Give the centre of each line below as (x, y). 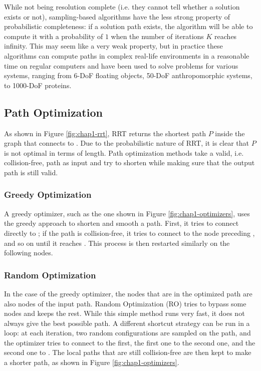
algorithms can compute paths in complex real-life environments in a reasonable (127, 55)
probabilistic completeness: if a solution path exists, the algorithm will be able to (128, 26)
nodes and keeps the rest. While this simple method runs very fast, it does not (124, 313)
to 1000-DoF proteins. (38, 85)
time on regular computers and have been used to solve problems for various (121, 65)
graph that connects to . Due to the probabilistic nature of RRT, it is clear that (127, 143)
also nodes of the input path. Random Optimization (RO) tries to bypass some (125, 303)
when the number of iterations (157, 36)
